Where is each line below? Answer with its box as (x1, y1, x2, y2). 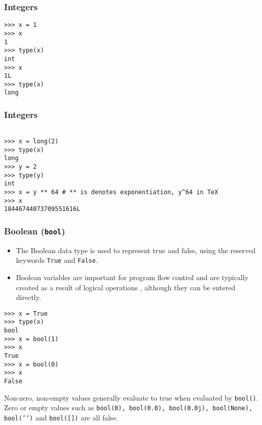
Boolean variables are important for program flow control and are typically (16, 271, 249, 282)
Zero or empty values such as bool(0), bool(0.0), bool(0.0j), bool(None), (4, 402, 253, 413)
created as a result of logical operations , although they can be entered (16, 282, 236, 292)
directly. (16, 292, 41, 302)
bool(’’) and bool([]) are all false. (4, 412, 118, 422)
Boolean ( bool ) (4, 224, 65, 237)
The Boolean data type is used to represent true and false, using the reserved (16, 245, 256, 255)
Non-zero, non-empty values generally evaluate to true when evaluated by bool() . (4, 392, 258, 403)
